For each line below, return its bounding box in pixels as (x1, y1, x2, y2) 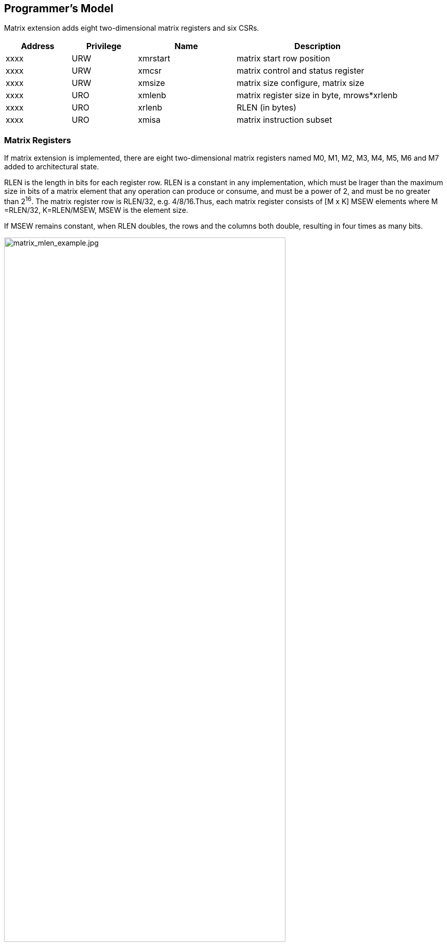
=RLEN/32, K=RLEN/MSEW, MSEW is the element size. (4, 205, 188, 214)
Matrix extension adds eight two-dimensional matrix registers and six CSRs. (4, 24, 259, 33)
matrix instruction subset (236, 115, 332, 125)
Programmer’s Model (4, 2, 114, 15)
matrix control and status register (236, 65, 365, 76)
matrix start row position (236, 53, 330, 64)
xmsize (138, 78, 165, 89)
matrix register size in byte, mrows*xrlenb (236, 90, 398, 101)
